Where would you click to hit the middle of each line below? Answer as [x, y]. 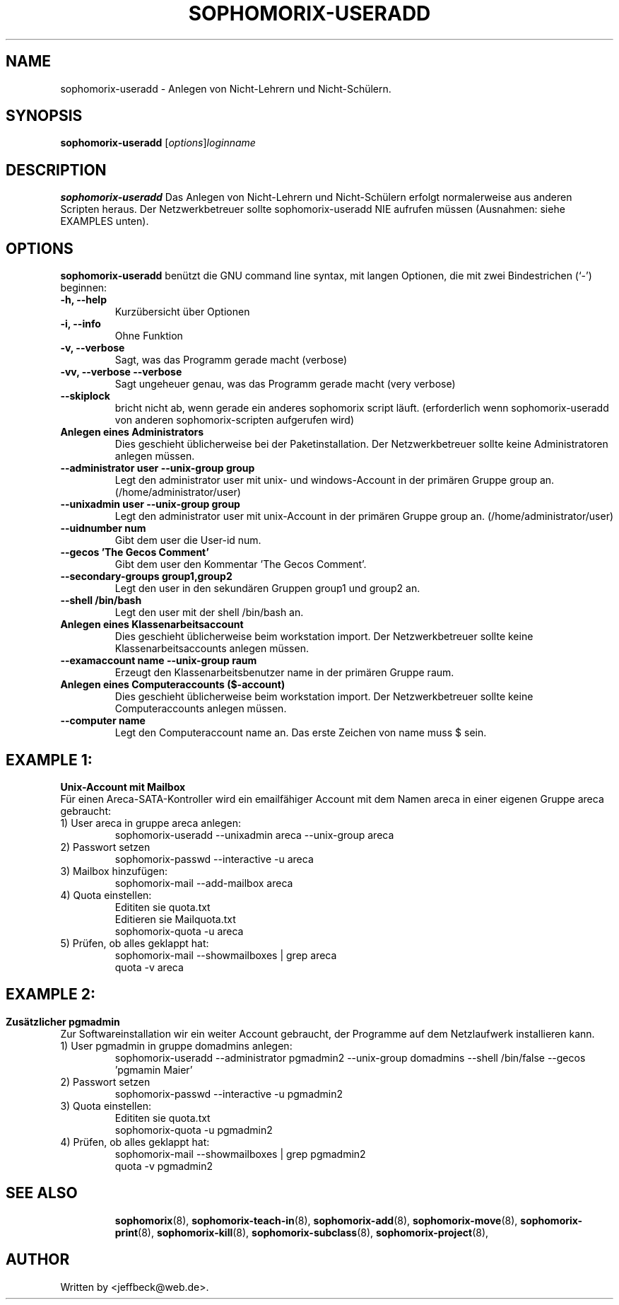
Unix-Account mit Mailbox [123, 787]
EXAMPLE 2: [51, 994]
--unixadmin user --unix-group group [150, 504]
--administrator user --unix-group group [158, 468]
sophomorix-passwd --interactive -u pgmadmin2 [229, 1094]
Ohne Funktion [149, 336]
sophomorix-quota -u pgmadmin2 [194, 1130]
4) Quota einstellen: [106, 895]
